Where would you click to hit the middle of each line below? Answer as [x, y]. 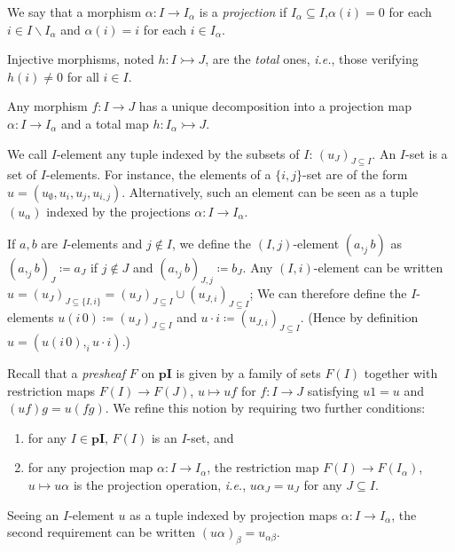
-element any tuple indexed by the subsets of [178, 153]
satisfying [333, 390]
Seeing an [33, 514]
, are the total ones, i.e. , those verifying [312, 59]
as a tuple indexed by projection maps [234, 514]
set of [22, 174]
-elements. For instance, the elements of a [158, 174]
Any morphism [47, 106]
